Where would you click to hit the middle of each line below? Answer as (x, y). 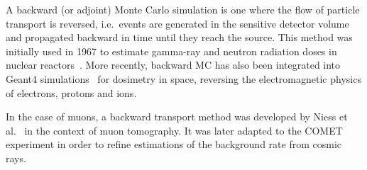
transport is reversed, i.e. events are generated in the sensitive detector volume (177, 23)
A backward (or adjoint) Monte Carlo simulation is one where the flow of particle (183, 9)
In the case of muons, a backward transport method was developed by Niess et (177, 117)
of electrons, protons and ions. (71, 92)
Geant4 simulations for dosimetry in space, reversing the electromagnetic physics (183, 78)
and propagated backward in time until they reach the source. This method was (179, 37)
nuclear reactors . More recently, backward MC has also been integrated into (173, 65)
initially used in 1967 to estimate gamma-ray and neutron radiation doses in (171, 51)
